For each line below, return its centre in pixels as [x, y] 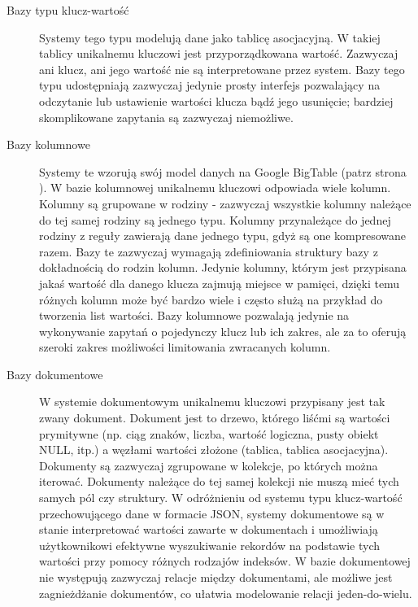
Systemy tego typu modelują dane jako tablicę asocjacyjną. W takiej [210, 37]
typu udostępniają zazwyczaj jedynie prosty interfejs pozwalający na [210, 85]
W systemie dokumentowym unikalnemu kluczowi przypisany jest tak [212, 402]
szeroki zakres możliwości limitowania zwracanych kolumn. [185, 347]
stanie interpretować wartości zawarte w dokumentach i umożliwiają [209, 529]
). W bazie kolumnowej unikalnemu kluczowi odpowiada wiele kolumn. [215, 188]
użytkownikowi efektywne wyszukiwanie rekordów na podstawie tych [210, 545]
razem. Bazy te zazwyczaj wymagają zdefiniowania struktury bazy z [209, 251]
